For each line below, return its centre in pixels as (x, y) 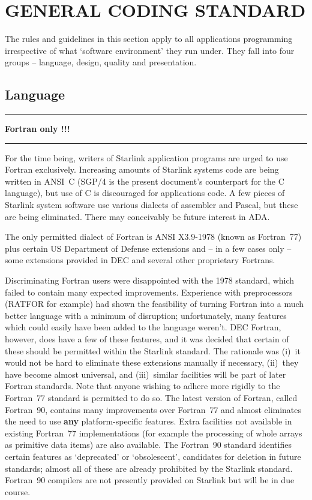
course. (18, 491)
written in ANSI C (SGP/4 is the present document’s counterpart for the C (145, 181)
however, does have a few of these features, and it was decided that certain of (147, 339)
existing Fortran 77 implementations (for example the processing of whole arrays (154, 433)
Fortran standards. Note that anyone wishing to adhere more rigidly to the (142, 386)
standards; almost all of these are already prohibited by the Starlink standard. (149, 468)
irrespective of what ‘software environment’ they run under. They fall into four (150, 50)
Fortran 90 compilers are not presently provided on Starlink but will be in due (150, 480)
